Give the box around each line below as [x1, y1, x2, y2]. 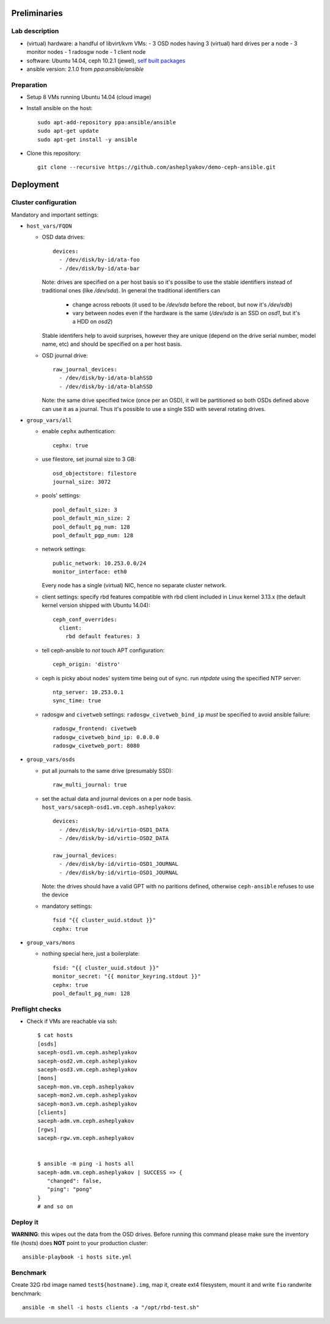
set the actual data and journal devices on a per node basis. [42, 795, 193, 802]
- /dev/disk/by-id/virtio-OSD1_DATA [59, 826, 169, 833]
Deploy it [11, 1218, 39, 1227]
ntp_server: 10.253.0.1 [53, 688, 124, 696]
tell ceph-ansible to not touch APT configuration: [42, 646, 165, 654]
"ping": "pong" [46, 1186, 93, 1193]
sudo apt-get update [37, 127, 99, 135]
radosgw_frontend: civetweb [53, 725, 137, 732]
